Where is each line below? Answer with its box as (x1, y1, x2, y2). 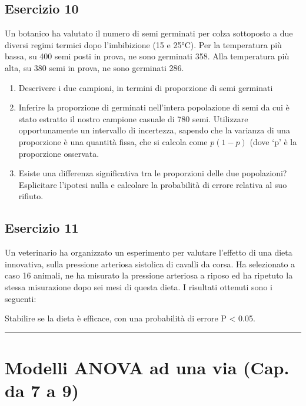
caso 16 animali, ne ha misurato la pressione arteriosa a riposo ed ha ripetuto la (5, 269, 293, 281)
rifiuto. (18, 190, 44, 202)
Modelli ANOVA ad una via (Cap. (5, 355, 290, 379)
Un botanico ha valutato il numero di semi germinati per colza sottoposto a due (5, 27, 293, 39)
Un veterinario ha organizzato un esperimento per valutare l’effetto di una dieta (5, 246, 292, 259)
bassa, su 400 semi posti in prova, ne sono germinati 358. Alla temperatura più (5, 50, 290, 62)
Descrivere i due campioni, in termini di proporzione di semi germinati (18, 81, 273, 93)
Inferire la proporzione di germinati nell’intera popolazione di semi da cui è (18, 101, 290, 113)
